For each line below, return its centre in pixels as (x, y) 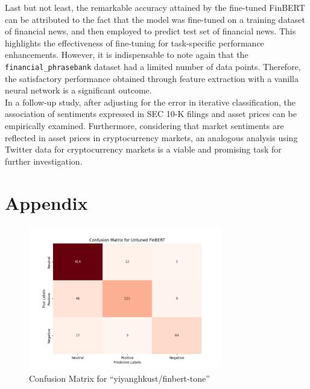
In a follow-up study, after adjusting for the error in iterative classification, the (150, 102)
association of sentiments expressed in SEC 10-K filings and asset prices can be (151, 114)
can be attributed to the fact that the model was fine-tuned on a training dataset (155, 19)
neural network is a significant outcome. (78, 90)
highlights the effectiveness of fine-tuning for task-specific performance (134, 43)
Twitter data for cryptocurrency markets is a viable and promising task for (143, 149)
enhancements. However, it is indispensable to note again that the (127, 55)
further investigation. (44, 161)
